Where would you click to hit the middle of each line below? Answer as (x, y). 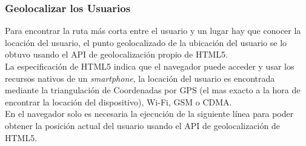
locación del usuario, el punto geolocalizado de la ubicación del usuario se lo (146, 42)
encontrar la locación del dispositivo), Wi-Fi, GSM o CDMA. (118, 101)
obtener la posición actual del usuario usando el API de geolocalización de (142, 125)
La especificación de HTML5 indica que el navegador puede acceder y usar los (150, 66)
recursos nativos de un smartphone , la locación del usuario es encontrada (140, 78)
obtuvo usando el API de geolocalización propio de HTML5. (117, 54)
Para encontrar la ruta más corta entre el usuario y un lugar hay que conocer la (153, 31)
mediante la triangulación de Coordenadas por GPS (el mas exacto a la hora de (153, 90)
